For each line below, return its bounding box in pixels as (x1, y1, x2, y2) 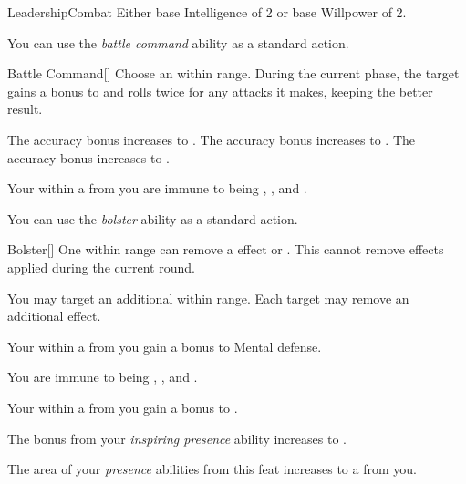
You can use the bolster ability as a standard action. (7, 209, 298, 228)
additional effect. (7, 306, 101, 325)
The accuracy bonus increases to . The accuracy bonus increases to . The (7, 129, 415, 149)
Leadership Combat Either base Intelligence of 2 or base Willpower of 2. (7, 3, 407, 21)
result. (7, 99, 43, 118)
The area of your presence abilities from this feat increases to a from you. (7, 459, 417, 479)
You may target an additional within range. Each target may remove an (7, 288, 409, 307)
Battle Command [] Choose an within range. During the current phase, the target (7, 64, 460, 83)
